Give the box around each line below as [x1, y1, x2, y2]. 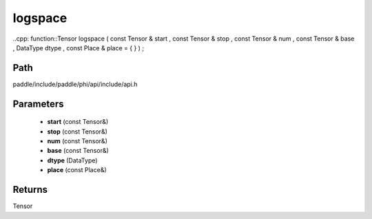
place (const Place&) [47, 166, 107, 174]
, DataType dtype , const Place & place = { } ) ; [12, 43, 145, 52]
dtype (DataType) [47, 156, 98, 165]
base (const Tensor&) [47, 147, 110, 155]
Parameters [12, 98, 64, 109]
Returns [12, 184, 48, 196]
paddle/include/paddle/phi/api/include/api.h [12, 80, 138, 88]
